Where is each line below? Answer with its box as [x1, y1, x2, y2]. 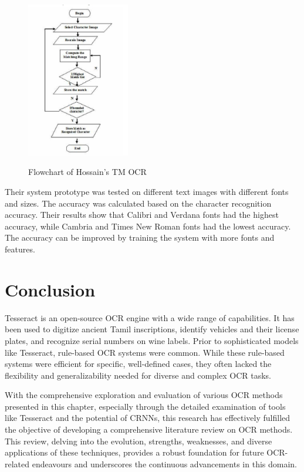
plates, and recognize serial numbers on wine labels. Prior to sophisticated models [5, 334, 299, 346]
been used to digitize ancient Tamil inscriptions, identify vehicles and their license [5, 323, 299, 335]
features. [5, 243, 35, 255]
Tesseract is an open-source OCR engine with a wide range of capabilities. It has [5, 311, 295, 323]
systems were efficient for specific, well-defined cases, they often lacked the [5, 358, 272, 370]
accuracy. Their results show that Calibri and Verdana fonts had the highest [5, 208, 279, 221]
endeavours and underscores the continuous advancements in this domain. [32, 457, 298, 470]
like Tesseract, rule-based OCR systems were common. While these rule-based [5, 346, 285, 358]
